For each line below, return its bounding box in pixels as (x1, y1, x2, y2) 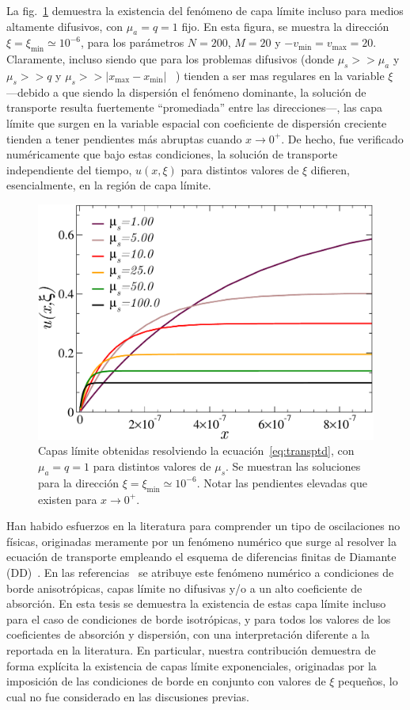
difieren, (310, 161, 350, 177)
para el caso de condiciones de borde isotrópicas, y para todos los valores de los (6, 610, 391, 627)
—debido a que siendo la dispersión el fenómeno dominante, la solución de (6, 83, 366, 100)
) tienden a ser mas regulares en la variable (176, 67, 385, 83)
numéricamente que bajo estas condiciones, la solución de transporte (6, 146, 338, 162)
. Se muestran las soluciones (226, 458, 361, 474)
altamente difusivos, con (6, 17, 123, 34)
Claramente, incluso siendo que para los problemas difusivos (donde (6, 51, 334, 67)
